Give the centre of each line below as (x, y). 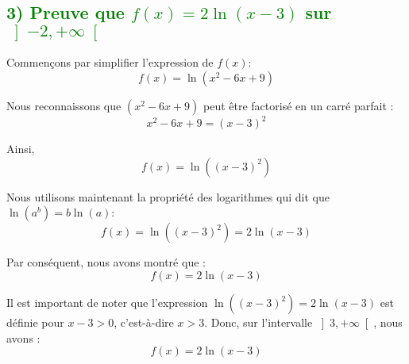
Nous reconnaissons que (64, 105)
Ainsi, (21, 149)
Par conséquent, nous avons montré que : (106, 262)
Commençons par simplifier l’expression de (110, 62)
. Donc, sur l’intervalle (259, 322)
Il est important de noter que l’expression (107, 303)
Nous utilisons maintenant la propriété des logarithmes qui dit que (168, 196)
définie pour (35, 322)
